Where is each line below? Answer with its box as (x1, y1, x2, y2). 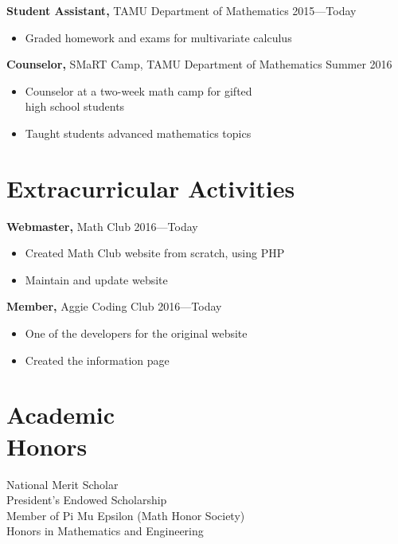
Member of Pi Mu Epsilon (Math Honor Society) (6, 507, 245, 523)
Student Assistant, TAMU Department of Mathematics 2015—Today (6, 2, 357, 18)
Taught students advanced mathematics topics (25, 124, 252, 141)
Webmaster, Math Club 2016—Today (6, 217, 198, 234)
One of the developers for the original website (25, 325, 248, 342)
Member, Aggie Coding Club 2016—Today (6, 298, 222, 315)
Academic (6, 398, 115, 431)
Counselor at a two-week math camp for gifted (25, 82, 252, 99)
